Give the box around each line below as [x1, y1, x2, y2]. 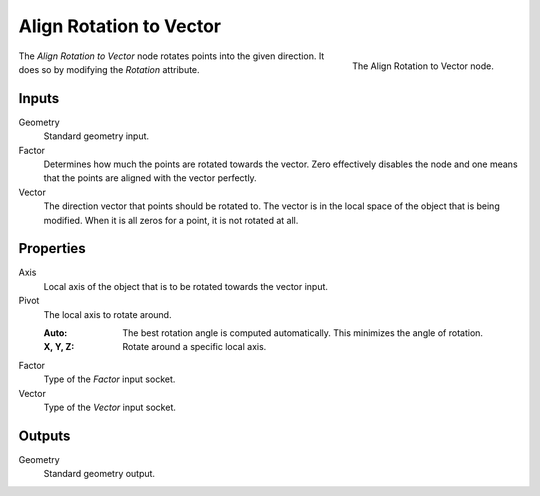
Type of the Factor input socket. [43, 373, 176, 385]
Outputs [18, 427, 71, 444]
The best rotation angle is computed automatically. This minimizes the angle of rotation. [122, 327, 484, 339]
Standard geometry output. [43, 468, 155, 480]
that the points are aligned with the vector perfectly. [43, 172, 257, 184]
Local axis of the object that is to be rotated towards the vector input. [43, 280, 329, 292]
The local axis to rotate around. [43, 308, 172, 320]
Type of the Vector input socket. [43, 401, 177, 413]
